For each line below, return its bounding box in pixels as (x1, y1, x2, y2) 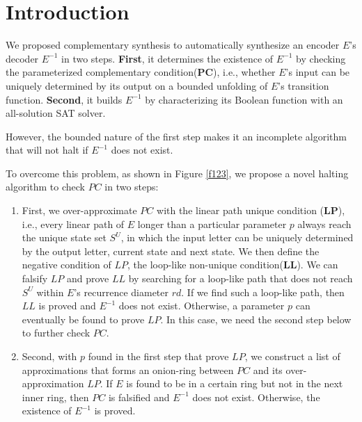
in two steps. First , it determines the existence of (61, 51, 274, 65)
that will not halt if (6, 143, 88, 157)
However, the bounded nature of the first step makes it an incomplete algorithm (6, 129, 347, 143)
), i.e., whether (213, 65, 276, 79)
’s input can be (285, 65, 350, 79)
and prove (66, 271, 109, 286)
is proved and (38, 298, 96, 313)
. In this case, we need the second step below (160, 311, 352, 326)
